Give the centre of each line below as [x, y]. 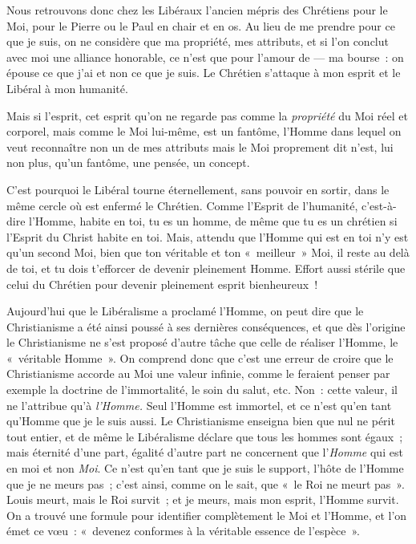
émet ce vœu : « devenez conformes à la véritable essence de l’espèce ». [183, 531]
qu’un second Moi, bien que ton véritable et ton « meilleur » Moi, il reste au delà [208, 252]
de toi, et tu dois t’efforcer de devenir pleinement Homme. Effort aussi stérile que [206, 268]
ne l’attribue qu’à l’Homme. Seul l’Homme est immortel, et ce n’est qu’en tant [199, 405]
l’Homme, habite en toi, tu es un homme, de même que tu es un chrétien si [213, 221]
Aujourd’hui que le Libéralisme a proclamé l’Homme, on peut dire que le [185, 311]
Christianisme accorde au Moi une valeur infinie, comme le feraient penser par [198, 373]
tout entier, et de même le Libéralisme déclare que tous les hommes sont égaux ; [205, 436]
